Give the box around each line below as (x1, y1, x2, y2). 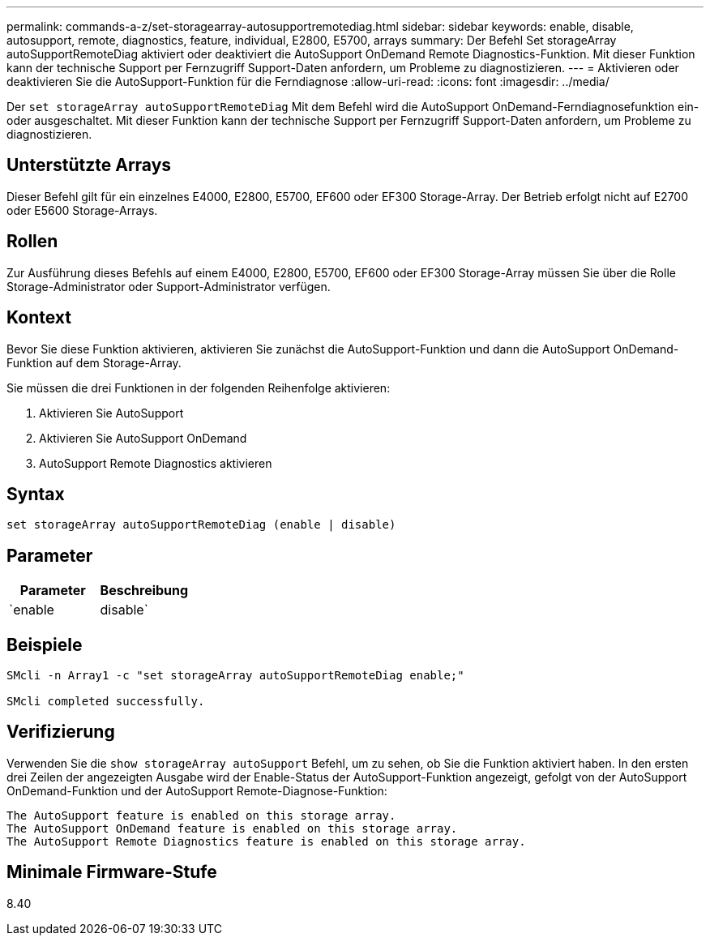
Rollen (6, 231, 58, 252)
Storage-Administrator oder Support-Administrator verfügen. (6, 279, 331, 293)
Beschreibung (100, 582, 189, 599)
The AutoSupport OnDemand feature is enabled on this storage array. (6, 821, 458, 835)
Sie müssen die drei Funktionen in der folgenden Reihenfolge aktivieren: (6, 380, 391, 395)
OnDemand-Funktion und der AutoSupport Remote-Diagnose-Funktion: (6, 783, 387, 798)
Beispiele (6, 634, 83, 655)
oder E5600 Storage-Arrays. (6, 203, 158, 217)
